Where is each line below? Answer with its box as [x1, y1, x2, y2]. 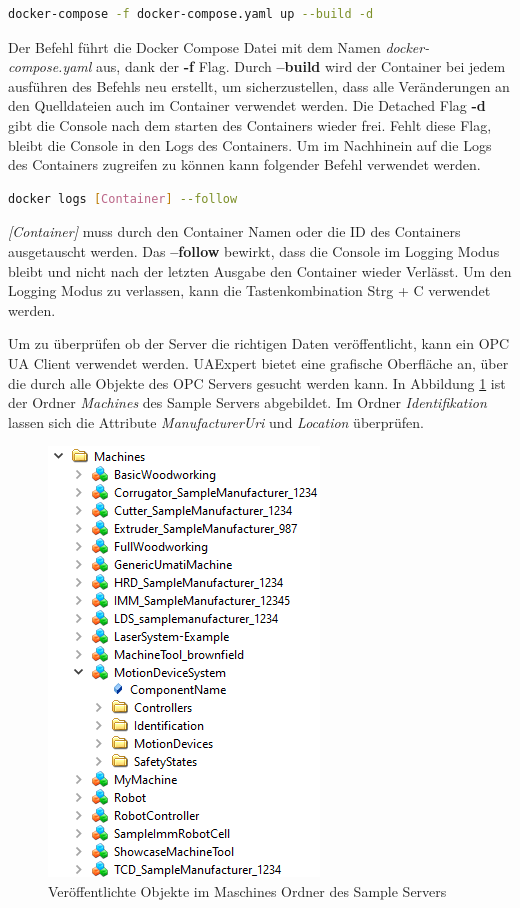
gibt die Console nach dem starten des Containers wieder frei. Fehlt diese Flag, [8, 114, 492, 135]
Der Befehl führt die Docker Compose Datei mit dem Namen [8, 36, 381, 57]
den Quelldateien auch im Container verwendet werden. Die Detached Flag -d [8, 95, 486, 116]
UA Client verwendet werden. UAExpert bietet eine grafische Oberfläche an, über [8, 352, 509, 373]
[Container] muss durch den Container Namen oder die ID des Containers [8, 221, 461, 242]
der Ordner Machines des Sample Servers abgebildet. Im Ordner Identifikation [8, 392, 487, 413]
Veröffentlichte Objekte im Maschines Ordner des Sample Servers [48, 880, 447, 901]
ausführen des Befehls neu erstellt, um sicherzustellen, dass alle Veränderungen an [8, 75, 510, 96]
